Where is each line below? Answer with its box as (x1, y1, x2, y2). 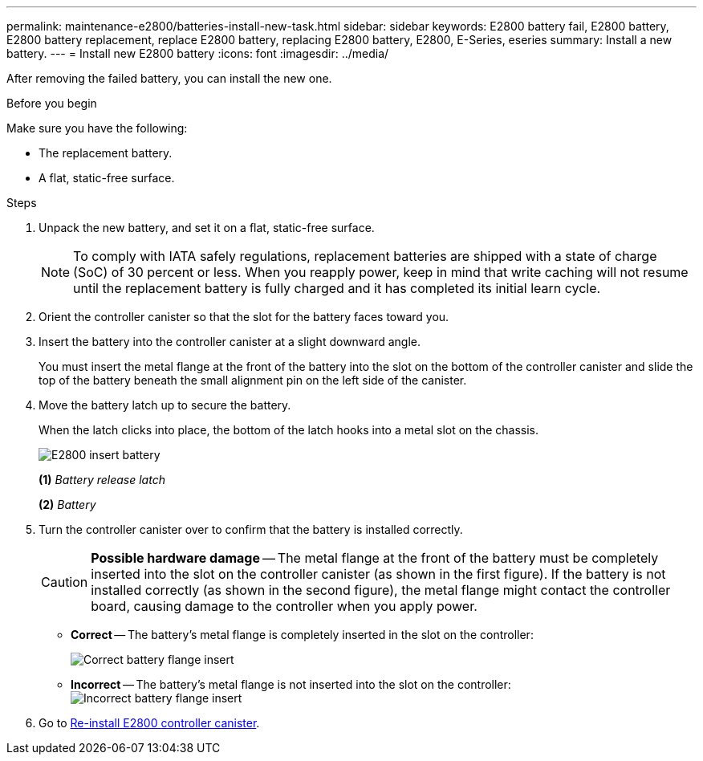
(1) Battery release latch (39, 473, 165, 486)
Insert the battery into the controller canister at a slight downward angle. (39, 335, 421, 348)
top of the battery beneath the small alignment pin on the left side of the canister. (39, 373, 467, 387)
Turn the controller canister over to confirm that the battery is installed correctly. (39, 523, 463, 536)
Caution (41, 574, 88, 590)
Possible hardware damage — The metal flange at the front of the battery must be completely (91, 550, 659, 566)
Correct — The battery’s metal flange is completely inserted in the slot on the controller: (71, 628, 534, 641)
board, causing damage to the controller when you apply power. (91, 598, 477, 614)
